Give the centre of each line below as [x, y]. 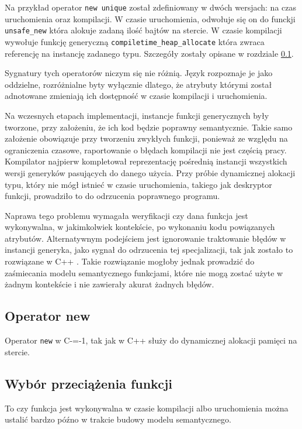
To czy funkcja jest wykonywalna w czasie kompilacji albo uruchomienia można [147, 408]
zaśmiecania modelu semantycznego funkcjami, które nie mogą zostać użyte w [144, 272]
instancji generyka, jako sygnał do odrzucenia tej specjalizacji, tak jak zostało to [149, 250]
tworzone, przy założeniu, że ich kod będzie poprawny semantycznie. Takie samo [149, 127]
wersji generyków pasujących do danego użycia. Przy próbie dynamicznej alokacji [150, 172]
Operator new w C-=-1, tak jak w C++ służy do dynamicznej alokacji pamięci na [151, 340]
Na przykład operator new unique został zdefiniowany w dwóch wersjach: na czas [151, 7]
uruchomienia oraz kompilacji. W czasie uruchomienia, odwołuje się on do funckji [150, 18]
